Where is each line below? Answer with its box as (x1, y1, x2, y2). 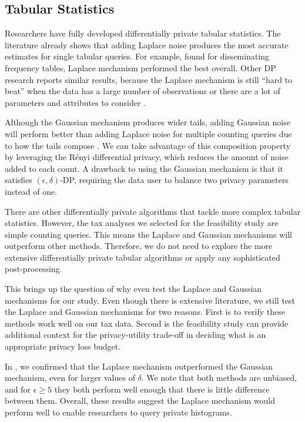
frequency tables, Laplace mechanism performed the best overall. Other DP (5, 61, 276, 74)
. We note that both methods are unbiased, (141, 371, 297, 384)
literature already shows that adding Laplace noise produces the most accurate (5, 38, 289, 51)
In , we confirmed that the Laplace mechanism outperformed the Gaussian (5, 360, 273, 372)
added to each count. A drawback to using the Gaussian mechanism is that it (5, 162, 283, 174)
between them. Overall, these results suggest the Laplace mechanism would (5, 394, 275, 407)
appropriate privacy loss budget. (5, 340, 121, 353)
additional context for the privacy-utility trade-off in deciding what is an (5, 328, 266, 341)
